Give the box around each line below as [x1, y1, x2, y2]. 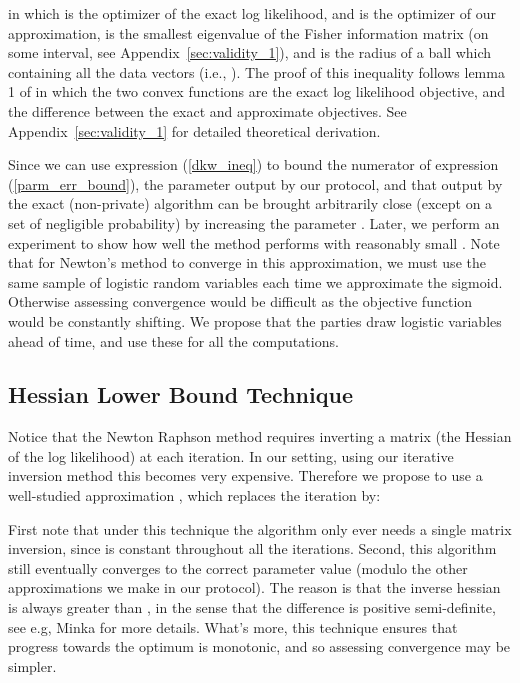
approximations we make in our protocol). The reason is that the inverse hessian [8, 577, 501, 598]
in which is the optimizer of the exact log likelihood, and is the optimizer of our [8, 3, 496, 23]
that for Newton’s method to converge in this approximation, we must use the [8, 252, 486, 273]
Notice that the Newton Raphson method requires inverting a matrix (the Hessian [8, 426, 512, 447]
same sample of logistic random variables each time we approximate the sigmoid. [8, 271, 503, 292]
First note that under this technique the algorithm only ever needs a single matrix [8, 518, 512, 539]
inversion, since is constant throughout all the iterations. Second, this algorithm [8, 538, 497, 559]
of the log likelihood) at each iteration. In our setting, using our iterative [8, 445, 454, 466]
